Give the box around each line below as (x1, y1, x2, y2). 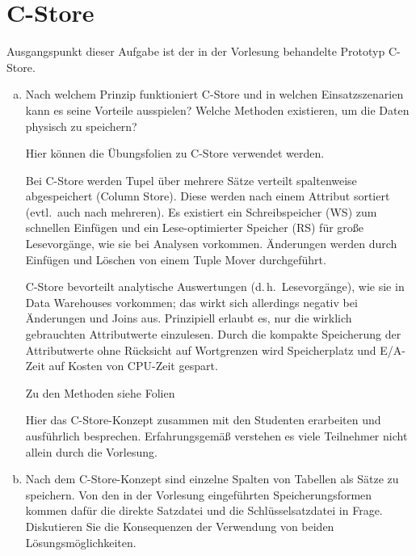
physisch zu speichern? (25, 117, 137, 134)
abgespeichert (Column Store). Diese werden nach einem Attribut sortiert (25, 187, 390, 204)
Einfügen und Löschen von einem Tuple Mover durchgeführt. (25, 251, 326, 267)
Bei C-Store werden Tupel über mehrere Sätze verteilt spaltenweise (25, 171, 357, 188)
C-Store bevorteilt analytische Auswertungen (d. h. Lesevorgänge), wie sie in (25, 278, 405, 295)
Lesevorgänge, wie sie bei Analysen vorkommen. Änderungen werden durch (25, 235, 397, 252)
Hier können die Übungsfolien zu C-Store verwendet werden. (25, 145, 325, 162)
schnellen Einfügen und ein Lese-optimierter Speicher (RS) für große (25, 219, 364, 236)
